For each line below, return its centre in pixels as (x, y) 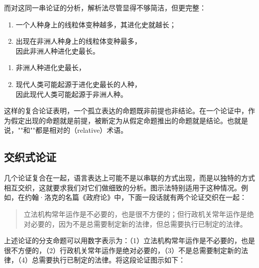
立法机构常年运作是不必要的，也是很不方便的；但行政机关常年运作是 (135, 214)
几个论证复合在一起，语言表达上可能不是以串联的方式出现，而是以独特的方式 (129, 178)
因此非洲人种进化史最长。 (58, 50)
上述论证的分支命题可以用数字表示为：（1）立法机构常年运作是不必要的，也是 (129, 240)
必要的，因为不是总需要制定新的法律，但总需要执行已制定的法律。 (139, 223)
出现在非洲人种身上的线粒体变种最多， (78, 41)
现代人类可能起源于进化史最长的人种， (78, 84)
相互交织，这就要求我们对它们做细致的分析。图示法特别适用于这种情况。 (123, 187)
